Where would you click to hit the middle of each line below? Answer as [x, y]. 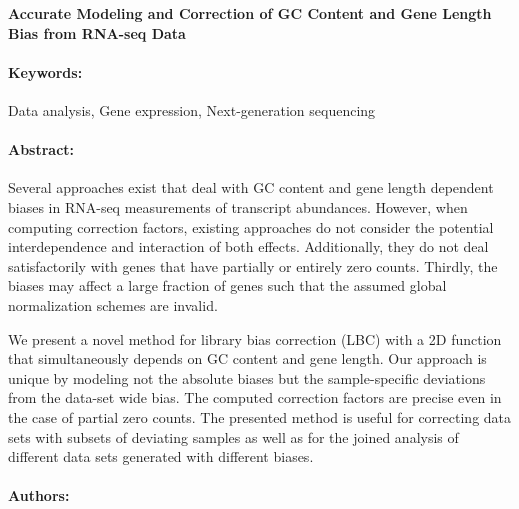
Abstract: [41, 149]
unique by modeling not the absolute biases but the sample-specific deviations [247, 377]
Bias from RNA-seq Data [97, 32]
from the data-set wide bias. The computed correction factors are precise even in [255, 397]
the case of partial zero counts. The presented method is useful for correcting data [260, 416]
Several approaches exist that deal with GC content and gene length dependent [251, 187]
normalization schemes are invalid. [113, 304]
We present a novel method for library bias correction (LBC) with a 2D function [255, 338]
